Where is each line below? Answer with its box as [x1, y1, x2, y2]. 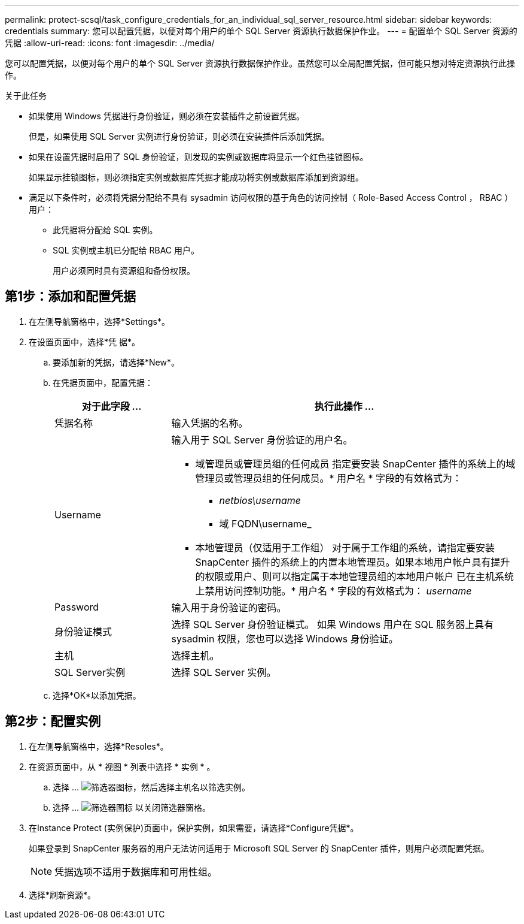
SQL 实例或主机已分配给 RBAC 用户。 [53, 245, 199, 255]
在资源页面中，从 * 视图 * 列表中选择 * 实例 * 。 [29, 761, 215, 772]
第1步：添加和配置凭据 [5, 289, 136, 304]
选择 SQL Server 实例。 [171, 666, 276, 678]
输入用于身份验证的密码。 [171, 601, 287, 614]
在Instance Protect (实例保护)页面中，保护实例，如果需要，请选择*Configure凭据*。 [29, 822, 359, 833]
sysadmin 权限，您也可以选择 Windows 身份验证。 [171, 632, 398, 645]
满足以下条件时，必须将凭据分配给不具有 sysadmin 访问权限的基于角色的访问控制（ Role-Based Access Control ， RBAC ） [29, 192, 513, 203]
